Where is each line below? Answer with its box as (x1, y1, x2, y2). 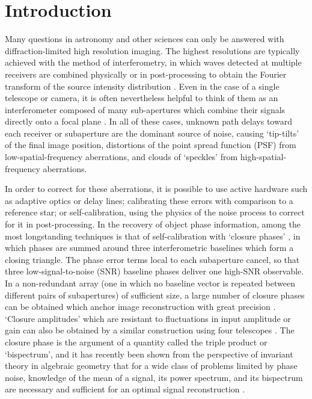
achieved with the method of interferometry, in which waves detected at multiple (5, 56, 302, 69)
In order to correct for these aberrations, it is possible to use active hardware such (5, 182, 308, 195)
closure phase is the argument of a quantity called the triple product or (5, 335, 268, 348)
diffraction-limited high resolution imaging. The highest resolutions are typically (5, 44, 300, 57)
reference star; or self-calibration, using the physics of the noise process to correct (5, 206, 305, 218)
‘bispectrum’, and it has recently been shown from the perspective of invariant (5, 347, 293, 360)
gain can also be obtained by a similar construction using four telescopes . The (5, 324, 295, 336)
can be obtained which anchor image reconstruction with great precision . (5, 300, 276, 313)
